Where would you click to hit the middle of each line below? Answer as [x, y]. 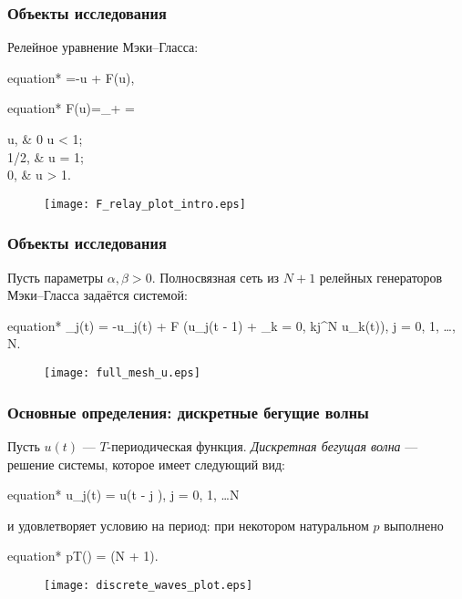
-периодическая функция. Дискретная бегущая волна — [262, 445]
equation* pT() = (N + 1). [83, 556]
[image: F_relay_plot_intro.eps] [145, 204]
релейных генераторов [381, 277]
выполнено [414, 525]
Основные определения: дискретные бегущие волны [188, 412]
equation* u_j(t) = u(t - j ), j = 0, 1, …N [123, 495]
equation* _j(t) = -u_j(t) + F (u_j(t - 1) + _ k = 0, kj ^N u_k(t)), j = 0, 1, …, [231, 325]
